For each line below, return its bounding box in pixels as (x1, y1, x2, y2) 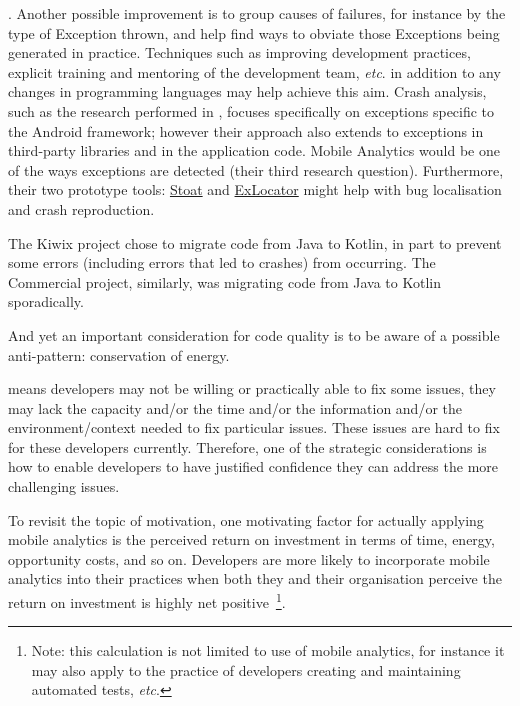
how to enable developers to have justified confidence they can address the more (8, 456, 498, 477)
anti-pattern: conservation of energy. (8, 344, 230, 365)
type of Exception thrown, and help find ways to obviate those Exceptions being (8, 22, 500, 43)
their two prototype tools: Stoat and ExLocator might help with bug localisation (8, 179, 502, 200)
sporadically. (8, 291, 84, 312)
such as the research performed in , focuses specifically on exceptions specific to (8, 100, 495, 121)
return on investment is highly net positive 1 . (8, 589, 286, 612)
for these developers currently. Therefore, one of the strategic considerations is (8, 436, 487, 457)
